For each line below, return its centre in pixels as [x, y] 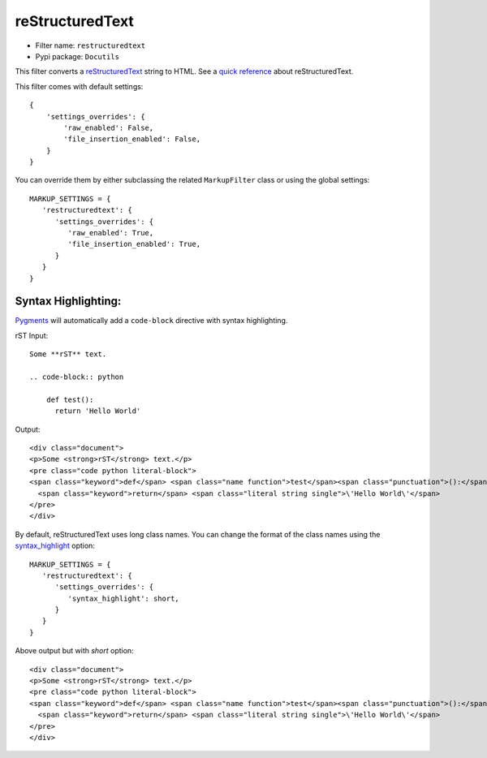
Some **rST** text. [68, 354]
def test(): [70, 399]
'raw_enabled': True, [111, 233]
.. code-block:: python [77, 377]
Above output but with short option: [74, 651]
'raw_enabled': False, [109, 127]
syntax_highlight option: [55, 546]
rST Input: [32, 335]
